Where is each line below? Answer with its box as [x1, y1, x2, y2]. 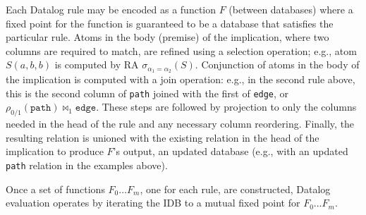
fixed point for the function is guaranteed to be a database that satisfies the [6, 16, 334, 30]
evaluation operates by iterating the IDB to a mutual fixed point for [6, 195, 300, 210]
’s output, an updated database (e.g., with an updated [113, 144, 348, 159]
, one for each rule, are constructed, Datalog [140, 181, 331, 196]
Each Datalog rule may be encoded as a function [6, 2, 216, 16]
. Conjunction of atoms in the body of [195, 57, 360, 72]
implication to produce [6, 144, 104, 159]
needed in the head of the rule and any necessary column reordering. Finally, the [6, 116, 355, 131]
